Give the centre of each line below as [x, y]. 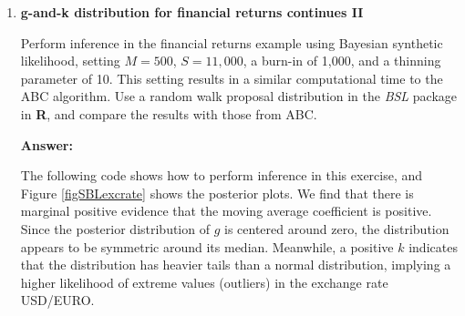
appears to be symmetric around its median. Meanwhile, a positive [207, 246]
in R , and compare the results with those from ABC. [169, 113]
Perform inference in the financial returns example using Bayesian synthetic [232, 42]
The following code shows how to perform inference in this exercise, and [222, 175]
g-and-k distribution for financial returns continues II [192, 12]
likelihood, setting [70, 61]
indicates [433, 246]
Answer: [46, 144]
